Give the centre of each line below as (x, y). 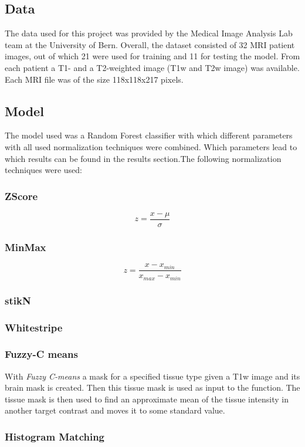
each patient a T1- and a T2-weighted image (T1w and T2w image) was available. (152, 67)
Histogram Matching (55, 436)
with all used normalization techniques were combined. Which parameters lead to (151, 146)
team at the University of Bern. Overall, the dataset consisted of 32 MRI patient (150, 44)
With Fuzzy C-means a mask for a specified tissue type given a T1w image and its (152, 376)
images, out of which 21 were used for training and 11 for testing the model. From (152, 56)
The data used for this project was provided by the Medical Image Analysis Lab (149, 33)
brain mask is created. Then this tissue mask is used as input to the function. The (152, 387)
